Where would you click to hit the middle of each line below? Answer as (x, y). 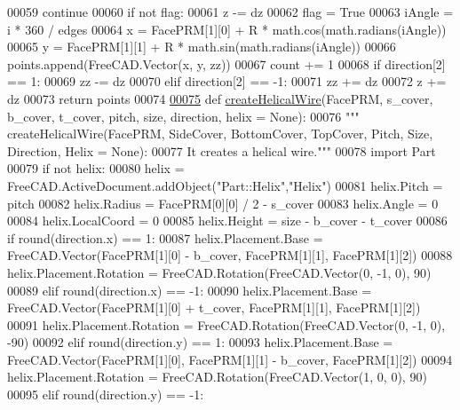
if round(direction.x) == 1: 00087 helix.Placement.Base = (165, 237)
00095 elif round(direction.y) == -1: (106, 394)
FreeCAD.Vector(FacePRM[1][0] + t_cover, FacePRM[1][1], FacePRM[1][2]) (214, 307)
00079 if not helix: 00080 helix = (96, 168)
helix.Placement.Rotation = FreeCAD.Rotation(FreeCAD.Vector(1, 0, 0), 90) (217, 377)
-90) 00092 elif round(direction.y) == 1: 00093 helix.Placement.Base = (200, 342)
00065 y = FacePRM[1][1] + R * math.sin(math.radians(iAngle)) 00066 (202, 47)
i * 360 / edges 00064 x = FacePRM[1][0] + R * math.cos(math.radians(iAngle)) (227, 29)
